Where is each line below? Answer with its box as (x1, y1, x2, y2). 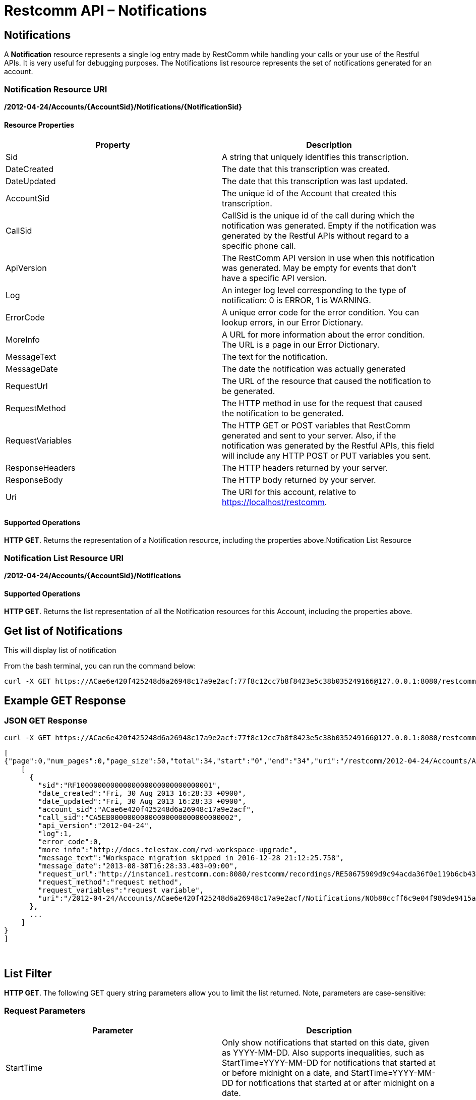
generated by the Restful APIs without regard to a (222, 231, 409, 241)
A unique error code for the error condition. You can (222, 307, 419, 318)
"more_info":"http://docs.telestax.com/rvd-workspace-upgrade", (38, 846, 297, 854)
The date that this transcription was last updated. (222, 176, 408, 187)
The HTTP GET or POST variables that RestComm (222, 420, 410, 431)
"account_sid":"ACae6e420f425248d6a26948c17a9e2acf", (38, 805, 255, 814)
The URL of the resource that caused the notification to (222, 376, 431, 387)
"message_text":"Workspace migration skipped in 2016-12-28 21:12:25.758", (38, 854, 344, 862)
